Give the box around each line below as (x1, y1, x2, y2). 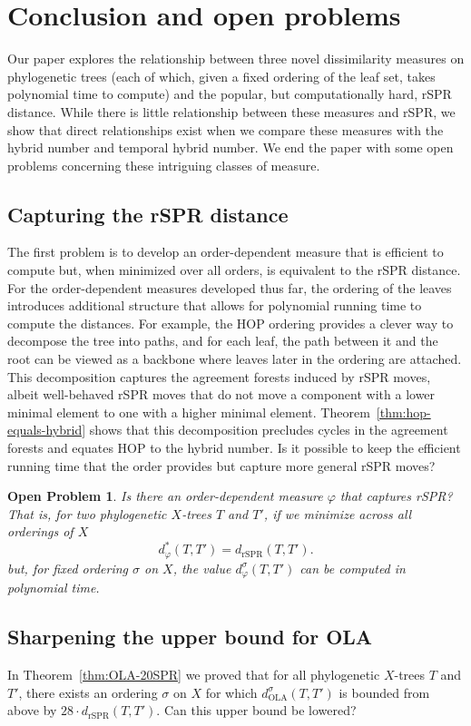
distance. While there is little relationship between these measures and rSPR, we (7, 102, 456, 121)
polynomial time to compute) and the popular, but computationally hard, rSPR (7, 84, 452, 103)
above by (7, 701, 57, 720)
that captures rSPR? (339, 486, 453, 505)
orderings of (7, 522, 74, 541)
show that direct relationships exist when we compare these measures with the (7, 120, 444, 139)
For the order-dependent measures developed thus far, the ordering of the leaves (7, 278, 452, 297)
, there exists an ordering (18, 682, 158, 701)
